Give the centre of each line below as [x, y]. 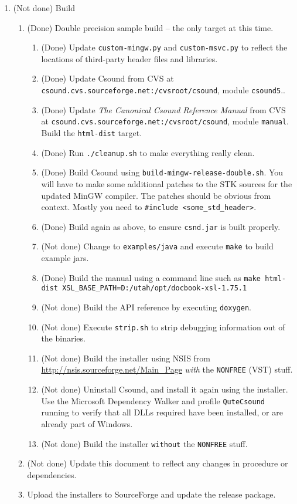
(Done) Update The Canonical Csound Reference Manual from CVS [163, 109]
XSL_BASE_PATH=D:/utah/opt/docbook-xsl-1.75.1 [155, 288]
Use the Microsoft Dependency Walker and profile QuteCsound [153, 400]
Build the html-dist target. [92, 132]
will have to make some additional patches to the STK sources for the [167, 183]
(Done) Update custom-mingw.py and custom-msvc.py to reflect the [164, 47]
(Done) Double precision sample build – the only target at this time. [150, 27]
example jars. [65, 258]
